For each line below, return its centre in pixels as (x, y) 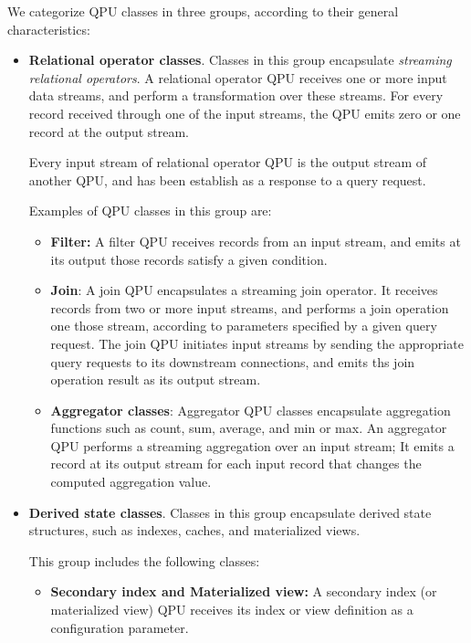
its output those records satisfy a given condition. (189, 259)
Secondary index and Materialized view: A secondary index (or (244, 591)
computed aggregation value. (131, 482)
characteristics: (49, 29)
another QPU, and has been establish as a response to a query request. (227, 179)
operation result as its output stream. (156, 379)
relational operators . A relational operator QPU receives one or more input (238, 77)
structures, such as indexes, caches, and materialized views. (194, 530)
